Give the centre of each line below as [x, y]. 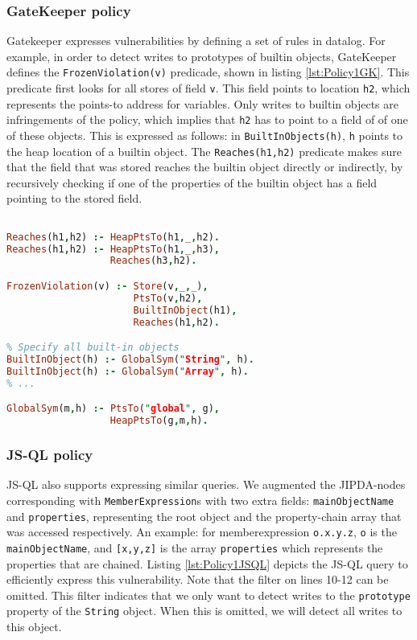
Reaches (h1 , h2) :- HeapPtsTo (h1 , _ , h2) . [114, 237]
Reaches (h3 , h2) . [153, 261]
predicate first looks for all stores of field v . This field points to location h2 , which [208, 88]
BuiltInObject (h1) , [185, 310]
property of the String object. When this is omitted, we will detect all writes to [204, 611]
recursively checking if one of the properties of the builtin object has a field [192, 182]
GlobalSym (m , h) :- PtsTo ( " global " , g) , [114, 409]
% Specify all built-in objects [93, 348]
